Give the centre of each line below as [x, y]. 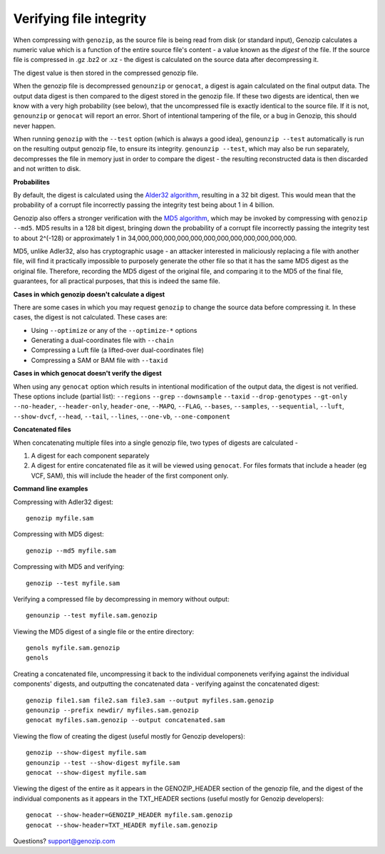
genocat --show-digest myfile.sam [86, 772]
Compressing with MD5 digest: [58, 534]
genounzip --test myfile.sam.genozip [92, 616]
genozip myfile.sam [60, 518]
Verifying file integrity [80, 19]
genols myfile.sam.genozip [73, 648]
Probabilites [31, 182]
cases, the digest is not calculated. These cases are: [90, 317]
